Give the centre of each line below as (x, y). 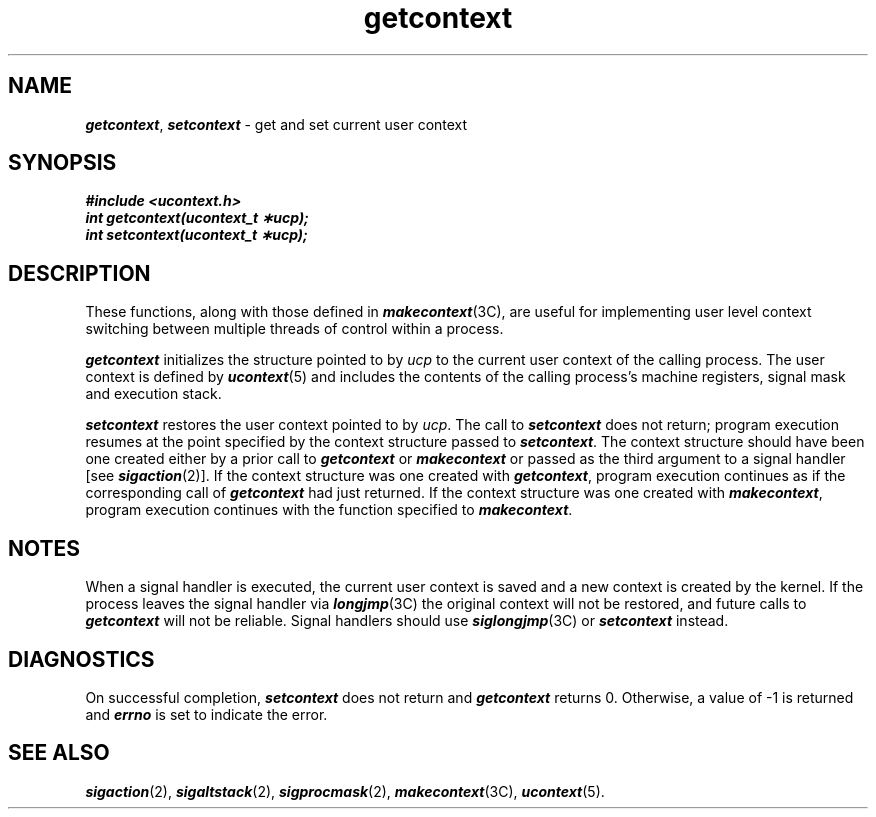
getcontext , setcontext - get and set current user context (276, 124)
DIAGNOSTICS (81, 659)
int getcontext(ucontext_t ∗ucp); (197, 218)
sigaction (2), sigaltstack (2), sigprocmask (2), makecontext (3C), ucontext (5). (345, 791)
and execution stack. (153, 394)
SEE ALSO (59, 753)
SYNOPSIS (62, 163)
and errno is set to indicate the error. (206, 714)
